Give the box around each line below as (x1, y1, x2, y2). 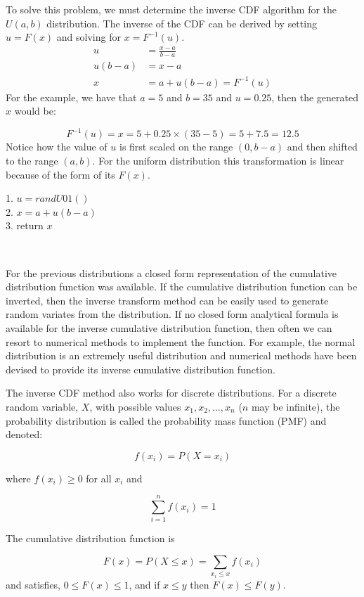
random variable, (6, 399, 79, 413)
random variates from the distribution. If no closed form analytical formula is (6, 307, 339, 321)
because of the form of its (6, 167, 115, 181)
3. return (6, 218, 44, 233)
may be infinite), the (251, 399, 340, 413)
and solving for (56, 30, 121, 44)
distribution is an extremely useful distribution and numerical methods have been (6, 348, 357, 363)
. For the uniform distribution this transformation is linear (92, 153, 344, 167)
